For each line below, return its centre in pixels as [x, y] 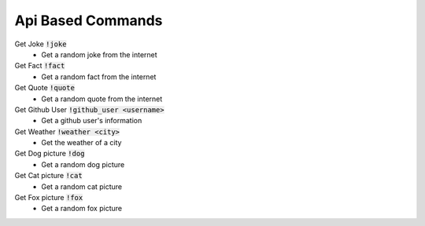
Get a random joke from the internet [99, 54]
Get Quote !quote [44, 88]
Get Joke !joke [41, 44]
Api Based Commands [89, 20]
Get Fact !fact [40, 66]
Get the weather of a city [81, 143]
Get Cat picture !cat [48, 176]
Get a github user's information [92, 121]
